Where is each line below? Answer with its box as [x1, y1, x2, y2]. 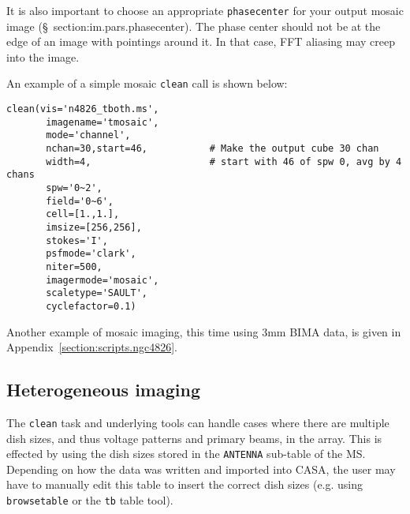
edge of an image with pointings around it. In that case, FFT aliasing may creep [6, 33, 396, 50]
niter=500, [46, 261, 102, 272]
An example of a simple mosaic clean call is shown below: [6, 75, 288, 92]
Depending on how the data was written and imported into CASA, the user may [6, 460, 396, 477]
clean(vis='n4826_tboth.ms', [6, 103, 159, 115]
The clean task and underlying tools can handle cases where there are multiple [6, 414, 389, 430]
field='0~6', [46, 195, 114, 207]
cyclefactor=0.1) [46, 300, 136, 312]
